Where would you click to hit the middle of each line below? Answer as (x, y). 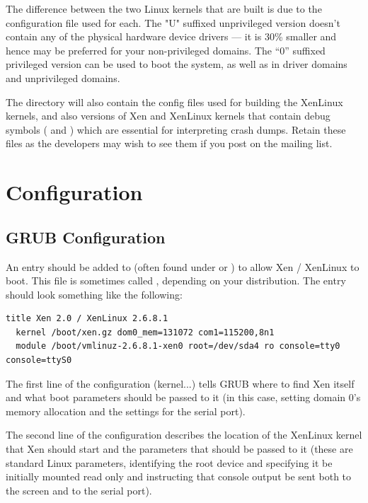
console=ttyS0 (39, 360)
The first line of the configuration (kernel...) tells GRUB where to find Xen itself (180, 383)
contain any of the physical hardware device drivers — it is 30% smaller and (171, 36)
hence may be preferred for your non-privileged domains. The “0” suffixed (166, 50)
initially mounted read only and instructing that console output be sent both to (179, 476)
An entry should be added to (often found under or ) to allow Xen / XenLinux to (183, 266)
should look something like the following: (94, 294)
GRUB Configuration (86, 237)
